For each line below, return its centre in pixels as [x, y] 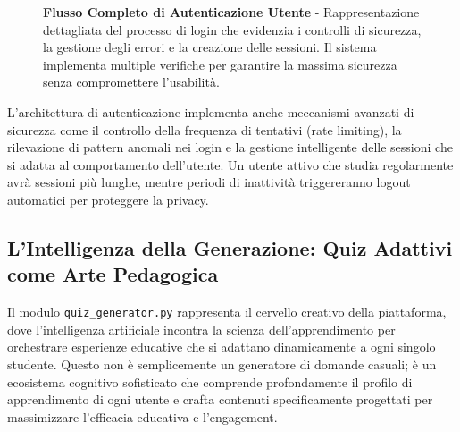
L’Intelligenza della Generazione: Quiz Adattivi [230, 247]
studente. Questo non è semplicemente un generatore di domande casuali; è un [222, 364]
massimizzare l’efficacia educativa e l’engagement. [142, 416]
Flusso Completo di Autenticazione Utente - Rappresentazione [231, 12]
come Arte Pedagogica [113, 274]
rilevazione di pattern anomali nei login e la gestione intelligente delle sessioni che [230, 147]
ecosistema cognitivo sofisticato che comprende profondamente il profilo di [210, 381]
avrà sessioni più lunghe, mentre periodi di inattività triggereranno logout [209, 182]
